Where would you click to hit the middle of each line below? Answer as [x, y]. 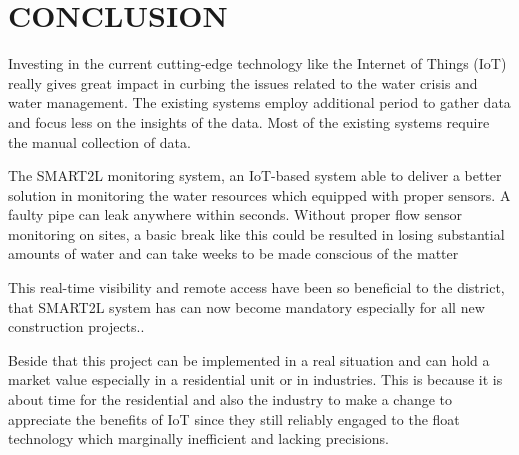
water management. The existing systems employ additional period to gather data [259, 102]
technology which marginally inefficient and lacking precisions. [198, 438]
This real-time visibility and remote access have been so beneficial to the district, [256, 287]
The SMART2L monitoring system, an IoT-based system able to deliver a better [255, 175]
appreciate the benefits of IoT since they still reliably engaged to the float [234, 418]
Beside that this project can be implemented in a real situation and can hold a [249, 359]
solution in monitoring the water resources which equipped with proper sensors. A [259, 194]
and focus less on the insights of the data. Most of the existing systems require [249, 121]
